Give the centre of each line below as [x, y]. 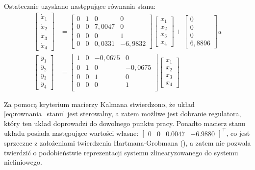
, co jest [238, 133]
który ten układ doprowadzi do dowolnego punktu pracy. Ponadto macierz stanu [125, 123]
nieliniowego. [23, 162]
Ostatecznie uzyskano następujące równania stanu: [80, 6]
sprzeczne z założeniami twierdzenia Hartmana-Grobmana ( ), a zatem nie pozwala [127, 142]
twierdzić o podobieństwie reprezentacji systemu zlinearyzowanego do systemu [121, 152]
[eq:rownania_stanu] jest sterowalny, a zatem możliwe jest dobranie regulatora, [123, 114]
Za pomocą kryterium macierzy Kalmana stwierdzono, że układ [99, 104]
